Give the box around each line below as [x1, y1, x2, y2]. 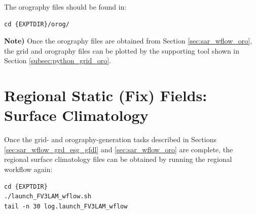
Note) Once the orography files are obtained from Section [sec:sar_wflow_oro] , [4, 35, 252, 46]
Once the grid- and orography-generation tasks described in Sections [4, 134, 216, 145]
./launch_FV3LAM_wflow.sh [4, 193, 91, 200]
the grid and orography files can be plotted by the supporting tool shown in [4, 45, 240, 56]
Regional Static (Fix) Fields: [4, 85, 207, 106]
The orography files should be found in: [4, 2, 127, 12]
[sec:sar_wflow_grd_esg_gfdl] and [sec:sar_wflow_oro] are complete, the [4, 144, 233, 154]
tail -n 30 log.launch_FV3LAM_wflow [4, 202, 128, 210]
